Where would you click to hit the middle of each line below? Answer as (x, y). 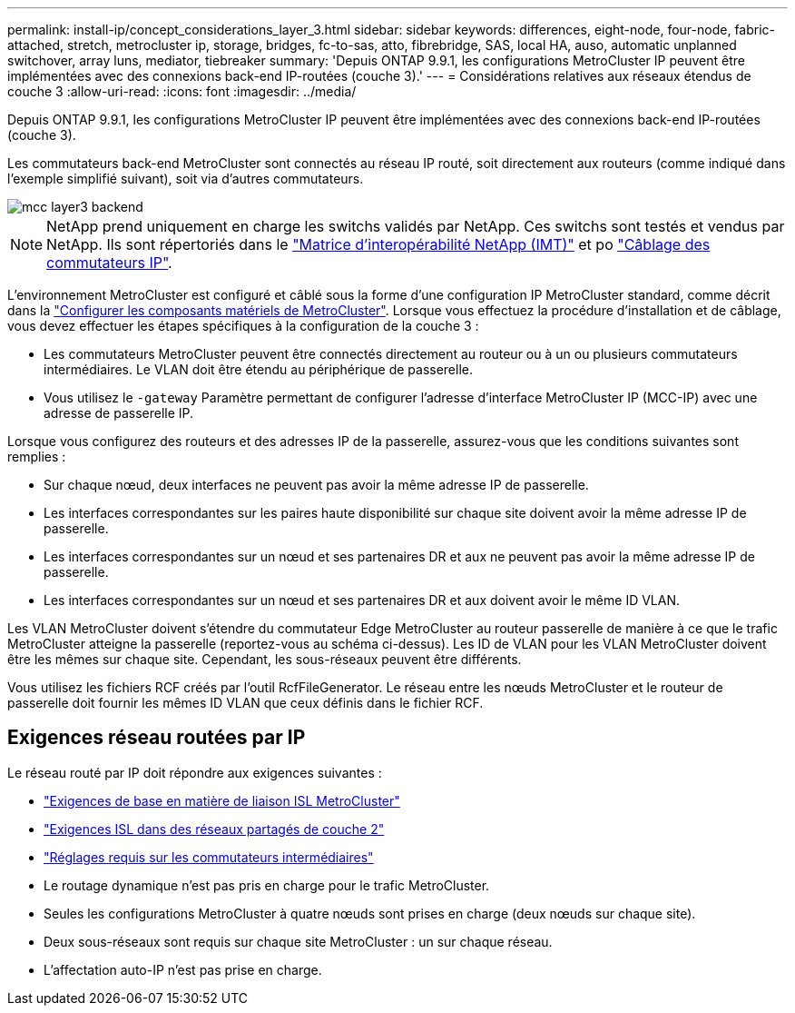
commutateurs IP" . (109, 263)
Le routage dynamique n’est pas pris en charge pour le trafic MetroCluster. (267, 885)
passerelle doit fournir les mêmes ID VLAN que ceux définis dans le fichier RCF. (245, 703)
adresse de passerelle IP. (119, 413)
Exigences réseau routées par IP (157, 738)
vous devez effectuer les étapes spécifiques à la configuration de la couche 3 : (243, 326)
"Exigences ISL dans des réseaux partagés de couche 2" (214, 829)
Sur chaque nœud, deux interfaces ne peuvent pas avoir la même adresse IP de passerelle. (316, 485)
